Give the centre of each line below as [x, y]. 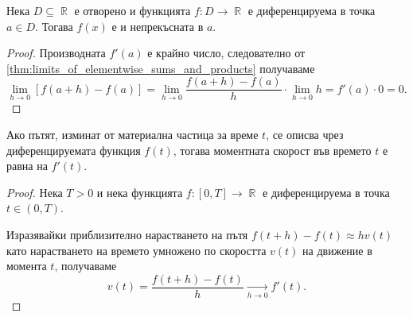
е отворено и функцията [132, 10]
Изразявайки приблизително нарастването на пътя [127, 234]
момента [27, 266]
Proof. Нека [35, 192]
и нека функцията [140, 192]
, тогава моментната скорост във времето [272, 150]
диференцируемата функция [74, 150]
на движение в [337, 250]
